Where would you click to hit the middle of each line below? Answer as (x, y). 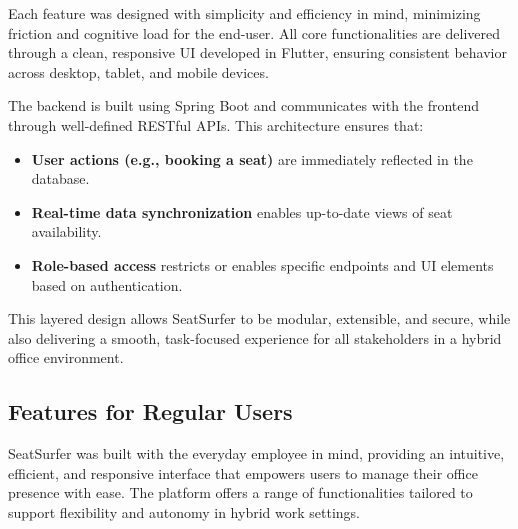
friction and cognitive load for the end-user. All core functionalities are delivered (254, 32)
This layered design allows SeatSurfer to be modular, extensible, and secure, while (259, 318)
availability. (66, 231)
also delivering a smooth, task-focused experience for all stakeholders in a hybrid (255, 337)
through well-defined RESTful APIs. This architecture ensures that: (216, 124)
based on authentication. (107, 284)
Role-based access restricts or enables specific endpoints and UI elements (262, 264)
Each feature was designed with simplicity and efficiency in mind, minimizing (244, 13)
